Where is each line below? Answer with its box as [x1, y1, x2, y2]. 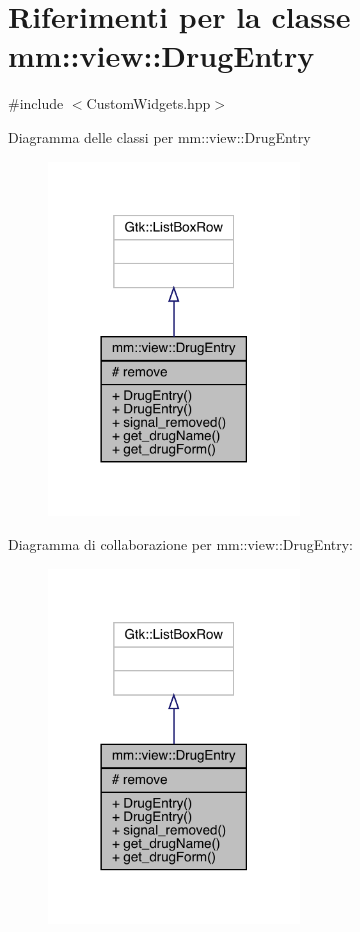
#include [8, 93, 64, 114]
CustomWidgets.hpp [86, 93, 211, 114]
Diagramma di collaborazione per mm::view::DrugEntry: [8, 534, 353, 555]
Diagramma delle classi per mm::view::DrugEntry [8, 126, 311, 147]
